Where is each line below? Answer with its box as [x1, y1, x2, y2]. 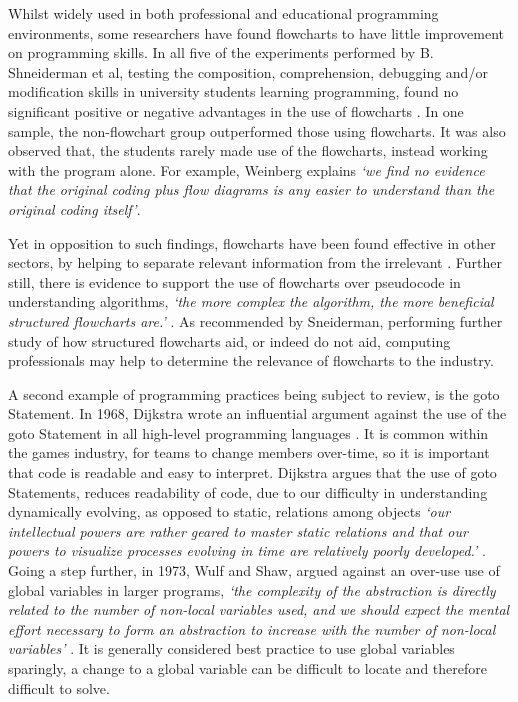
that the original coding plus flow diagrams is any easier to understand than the [8, 179, 495, 200]
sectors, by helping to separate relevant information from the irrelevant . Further [8, 252, 502, 273]
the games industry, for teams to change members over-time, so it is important [8, 442, 490, 463]
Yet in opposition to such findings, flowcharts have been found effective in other [8, 232, 496, 253]
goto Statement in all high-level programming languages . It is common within [8, 422, 489, 443]
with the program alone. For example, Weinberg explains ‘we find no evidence [8, 159, 485, 180]
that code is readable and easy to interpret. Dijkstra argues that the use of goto [8, 462, 497, 483]
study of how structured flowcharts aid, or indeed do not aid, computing [8, 330, 451, 351]
